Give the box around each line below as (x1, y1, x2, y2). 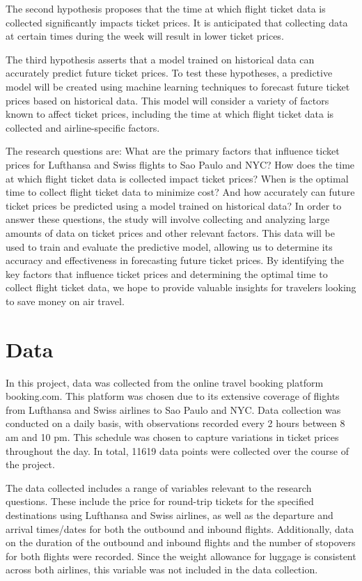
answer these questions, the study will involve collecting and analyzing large (6, 212, 330, 226)
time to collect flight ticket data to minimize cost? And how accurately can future (6, 185, 355, 199)
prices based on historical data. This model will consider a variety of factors (6, 93, 329, 107)
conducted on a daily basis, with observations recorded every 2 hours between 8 (6, 416, 345, 431)
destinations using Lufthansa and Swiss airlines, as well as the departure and (6, 507, 333, 522)
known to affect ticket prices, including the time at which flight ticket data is (6, 107, 334, 121)
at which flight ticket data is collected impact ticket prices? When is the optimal (6, 171, 349, 185)
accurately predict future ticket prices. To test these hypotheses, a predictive (6, 65, 333, 80)
